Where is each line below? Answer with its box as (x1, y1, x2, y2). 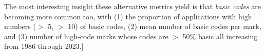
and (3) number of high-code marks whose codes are (4, 31, 168, 41)
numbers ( (4, 21, 36, 32)
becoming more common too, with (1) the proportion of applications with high (4, 11, 252, 21)
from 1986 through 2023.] (4, 41, 84, 51)
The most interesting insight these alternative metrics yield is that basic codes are (4, 1, 261, 11)
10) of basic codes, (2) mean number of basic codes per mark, (68, 21, 261, 32)
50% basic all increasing (182, 31, 258, 41)
